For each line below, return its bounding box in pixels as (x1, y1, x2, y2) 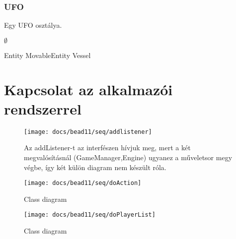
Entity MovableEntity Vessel (4, 50, 91, 60)
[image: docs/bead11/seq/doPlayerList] (24, 211, 156, 219)
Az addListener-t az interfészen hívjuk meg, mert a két (24, 142, 191, 153)
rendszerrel (4, 98, 81, 119)
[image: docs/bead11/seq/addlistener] (24, 128, 152, 135)
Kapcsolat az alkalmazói (4, 79, 173, 99)
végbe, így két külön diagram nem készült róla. (24, 162, 166, 172)
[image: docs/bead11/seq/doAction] (24, 179, 142, 187)
